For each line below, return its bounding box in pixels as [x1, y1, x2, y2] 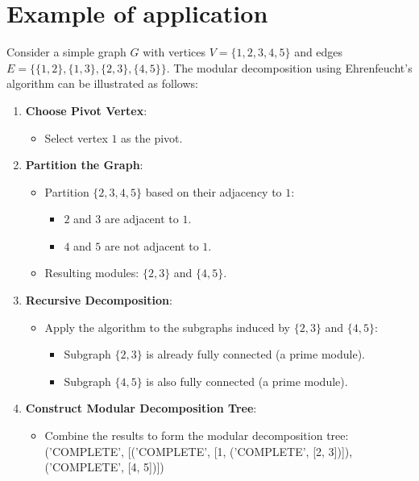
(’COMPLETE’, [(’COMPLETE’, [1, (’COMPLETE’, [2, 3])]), [44, 442, 353, 459]
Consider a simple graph [6, 44, 127, 60]
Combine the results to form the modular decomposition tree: [44, 427, 349, 444]
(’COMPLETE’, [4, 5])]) [44, 458, 164, 475]
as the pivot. [121, 129, 183, 146]
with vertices [143, 44, 206, 60]
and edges [294, 44, 343, 60]
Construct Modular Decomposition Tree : [25, 400, 257, 417]
